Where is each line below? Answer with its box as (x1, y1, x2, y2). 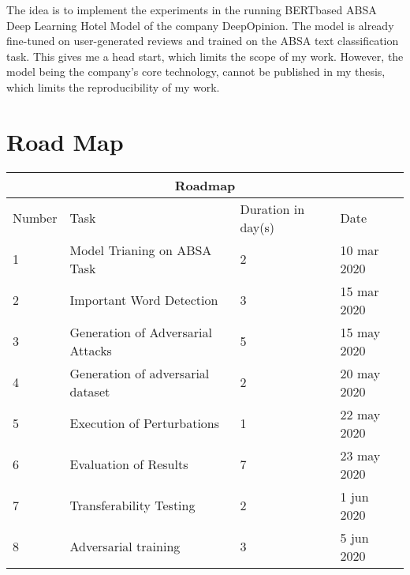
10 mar (340, 240, 379, 259)
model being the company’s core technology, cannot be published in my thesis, (6, 63, 386, 80)
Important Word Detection (69, 291, 218, 310)
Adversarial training (69, 537, 181, 556)
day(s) (240, 217, 275, 236)
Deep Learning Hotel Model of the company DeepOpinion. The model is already (6, 17, 394, 33)
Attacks (69, 340, 112, 359)
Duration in (240, 199, 305, 218)
